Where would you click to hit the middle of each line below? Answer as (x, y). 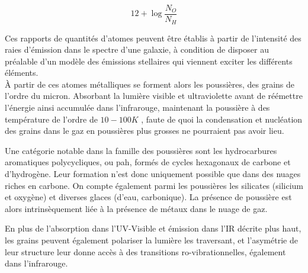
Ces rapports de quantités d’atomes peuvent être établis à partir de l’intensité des (153, 38)
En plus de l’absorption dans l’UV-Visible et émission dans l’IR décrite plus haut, (153, 228)
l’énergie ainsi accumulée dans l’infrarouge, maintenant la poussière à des (137, 107)
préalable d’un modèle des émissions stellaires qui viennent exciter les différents (149, 61)
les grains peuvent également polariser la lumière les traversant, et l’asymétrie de (151, 240)
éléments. (22, 73)
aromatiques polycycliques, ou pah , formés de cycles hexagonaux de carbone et (148, 162)
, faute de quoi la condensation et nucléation (222, 119)
